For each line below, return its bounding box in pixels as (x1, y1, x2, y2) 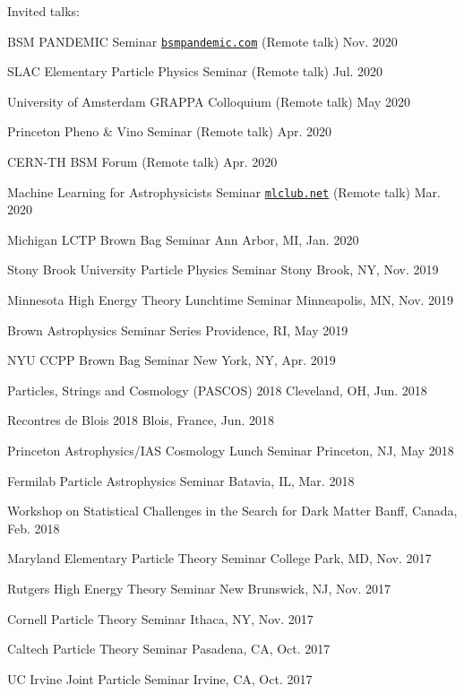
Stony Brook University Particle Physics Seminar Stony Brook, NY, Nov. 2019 (7, 260, 439, 279)
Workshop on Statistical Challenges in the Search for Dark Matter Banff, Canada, (7, 501, 458, 520)
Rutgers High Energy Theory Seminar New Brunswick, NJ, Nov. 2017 (7, 579, 391, 597)
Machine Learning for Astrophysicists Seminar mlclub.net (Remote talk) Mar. (7, 182, 441, 201)
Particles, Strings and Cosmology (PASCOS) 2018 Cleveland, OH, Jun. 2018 (7, 380, 427, 399)
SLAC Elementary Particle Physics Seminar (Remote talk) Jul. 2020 (7, 62, 383, 81)
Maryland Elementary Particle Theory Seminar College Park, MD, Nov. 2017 (7, 549, 432, 568)
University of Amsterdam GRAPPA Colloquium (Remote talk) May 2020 (7, 91, 410, 110)
